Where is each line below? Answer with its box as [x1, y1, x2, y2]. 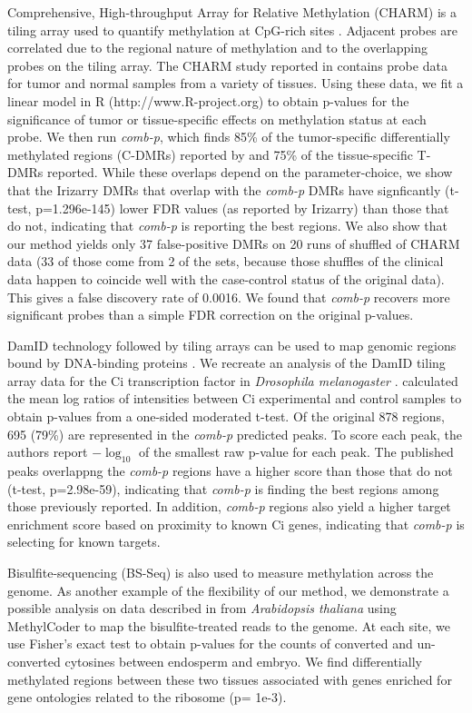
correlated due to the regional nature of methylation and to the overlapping [7, 38, 428, 57]
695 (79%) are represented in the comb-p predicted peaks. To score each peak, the [7, 424, 463, 443]
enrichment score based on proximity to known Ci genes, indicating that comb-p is [7, 514, 465, 533]
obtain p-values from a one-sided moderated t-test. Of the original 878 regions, [7, 407, 445, 426]
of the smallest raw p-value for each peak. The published [138, 442, 454, 461]
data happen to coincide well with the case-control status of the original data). [7, 269, 445, 288]
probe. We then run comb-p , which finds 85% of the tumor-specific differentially [7, 127, 450, 146]
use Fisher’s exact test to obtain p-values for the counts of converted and [7, 634, 413, 653]
